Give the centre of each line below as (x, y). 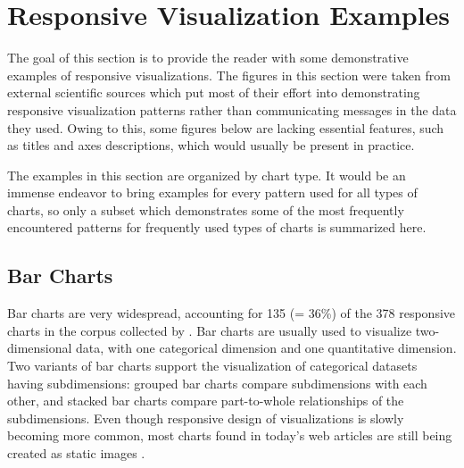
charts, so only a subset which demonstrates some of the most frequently (206, 209)
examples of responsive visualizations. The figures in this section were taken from (229, 75)
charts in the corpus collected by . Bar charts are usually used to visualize (210, 330)
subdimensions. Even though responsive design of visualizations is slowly (206, 418)
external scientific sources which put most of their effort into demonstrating (214, 92)
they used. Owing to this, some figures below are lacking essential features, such (226, 127)
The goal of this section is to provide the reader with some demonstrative (208, 58)
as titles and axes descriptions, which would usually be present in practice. (211, 145)
